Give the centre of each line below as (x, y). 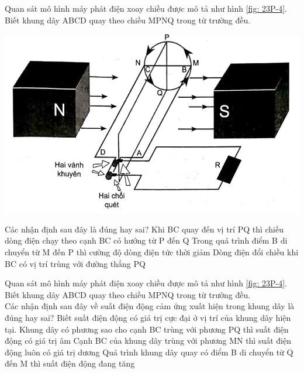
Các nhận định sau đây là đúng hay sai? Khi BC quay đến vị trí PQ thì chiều (144, 229)
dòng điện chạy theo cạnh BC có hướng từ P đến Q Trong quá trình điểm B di (146, 240)
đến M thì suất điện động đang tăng (70, 363)
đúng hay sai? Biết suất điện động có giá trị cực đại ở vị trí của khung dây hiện (148, 318)
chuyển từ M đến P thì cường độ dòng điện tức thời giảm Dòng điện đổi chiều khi (152, 252)
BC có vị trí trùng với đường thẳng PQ (75, 263)
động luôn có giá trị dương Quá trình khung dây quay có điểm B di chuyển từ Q (149, 352)
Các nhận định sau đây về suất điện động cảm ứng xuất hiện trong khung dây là (150, 306)
